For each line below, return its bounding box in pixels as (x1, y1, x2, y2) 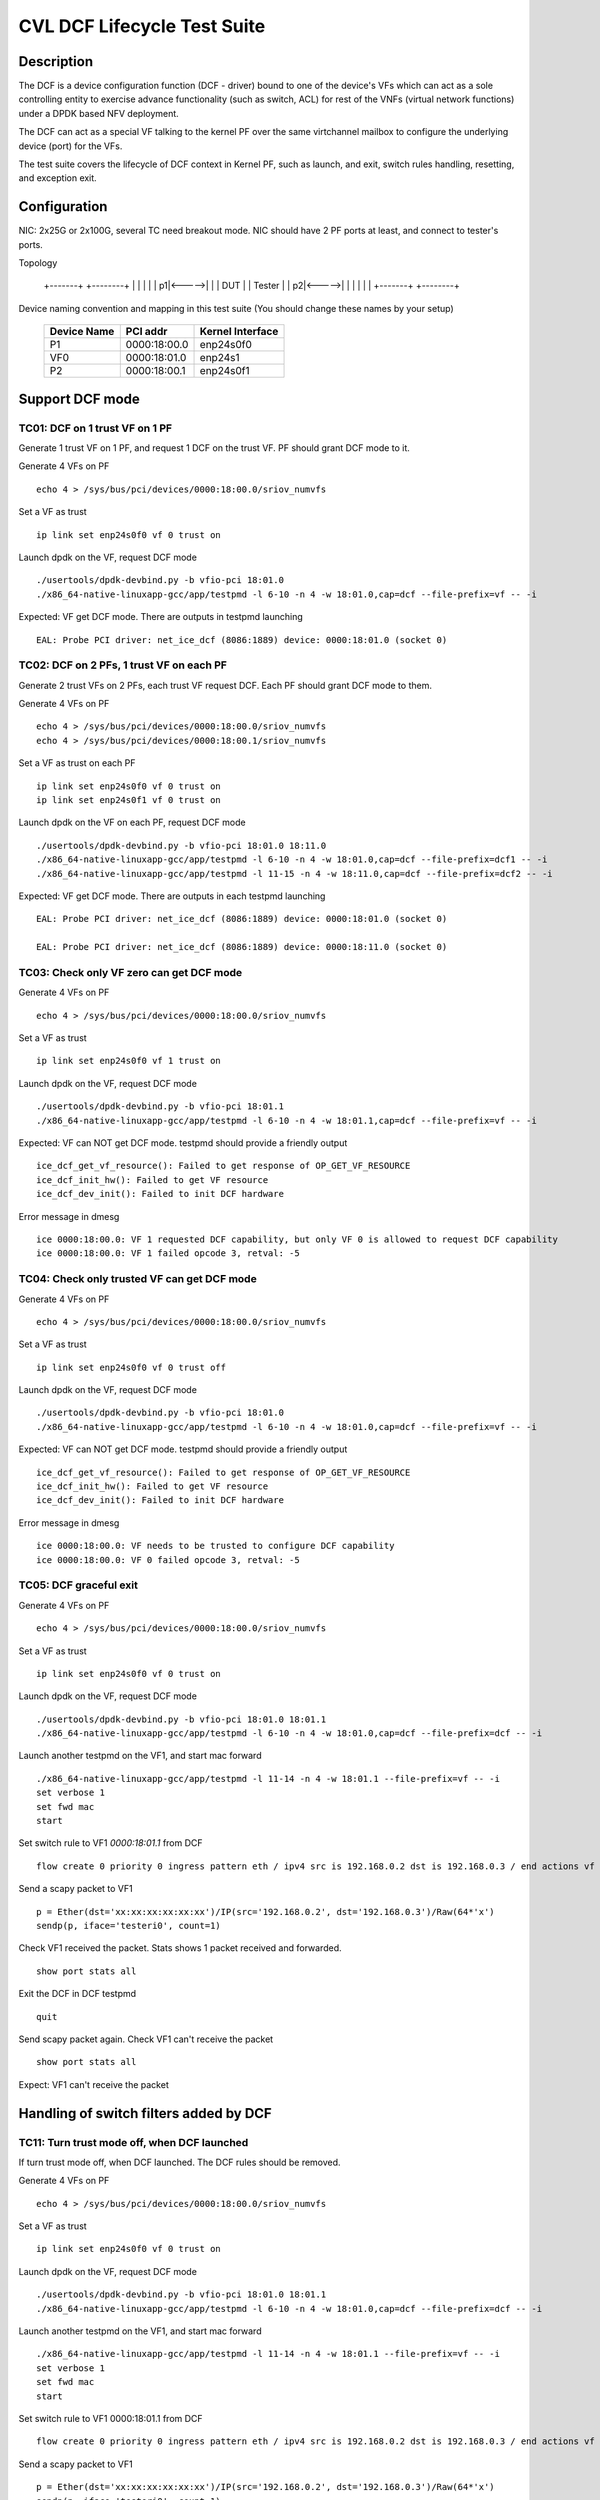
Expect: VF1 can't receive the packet (18, 2078, 169, 2090)
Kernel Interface (199, 325, 279, 339)
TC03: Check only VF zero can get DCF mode (18, 965, 243, 979)
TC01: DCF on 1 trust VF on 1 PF (18, 421, 173, 435)
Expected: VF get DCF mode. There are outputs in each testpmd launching (18, 890, 326, 902)
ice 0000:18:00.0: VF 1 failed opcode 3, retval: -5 (36, 1248, 300, 1259)
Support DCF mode (18, 390, 140, 407)
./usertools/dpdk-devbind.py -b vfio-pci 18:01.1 (36, 1101, 285, 1112)
